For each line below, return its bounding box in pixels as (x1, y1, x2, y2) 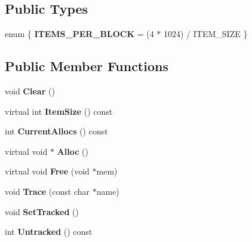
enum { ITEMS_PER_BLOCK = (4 (5, 27, 154, 40)
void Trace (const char (5, 185, 90, 197)
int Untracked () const (5, 225, 93, 238)
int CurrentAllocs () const (5, 125, 108, 137)
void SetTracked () (5, 205, 79, 218)
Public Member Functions (5, 57, 168, 75)
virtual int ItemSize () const (5, 105, 113, 117)
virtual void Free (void (5, 165, 90, 177)
